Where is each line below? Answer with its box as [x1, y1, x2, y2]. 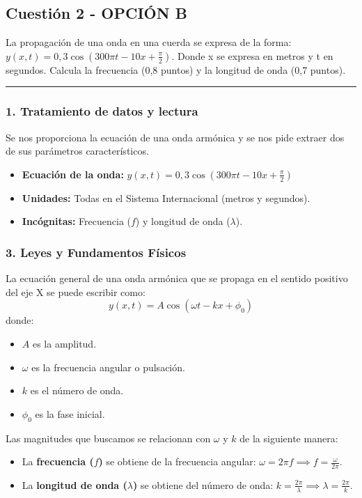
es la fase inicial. [35, 406, 105, 421]
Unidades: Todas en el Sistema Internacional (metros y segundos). [22, 190, 310, 205]
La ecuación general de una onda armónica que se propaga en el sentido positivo [6, 271, 348, 286]
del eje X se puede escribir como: [6, 284, 145, 299]
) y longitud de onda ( [135, 214, 230, 228]
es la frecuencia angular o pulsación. [31, 359, 185, 374]
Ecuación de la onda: [22, 166, 124, 181]
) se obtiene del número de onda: [132, 477, 274, 492]
